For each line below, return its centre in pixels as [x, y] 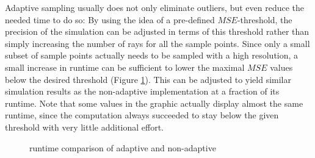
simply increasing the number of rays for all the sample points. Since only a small [157, 43]
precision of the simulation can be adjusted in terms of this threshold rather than [157, 31]
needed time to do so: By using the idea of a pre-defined [110, 19]
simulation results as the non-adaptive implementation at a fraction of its [142, 91]
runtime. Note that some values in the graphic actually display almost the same [154, 103]
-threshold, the [265, 19]
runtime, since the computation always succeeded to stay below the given [142, 115]
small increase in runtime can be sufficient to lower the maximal [125, 67]
